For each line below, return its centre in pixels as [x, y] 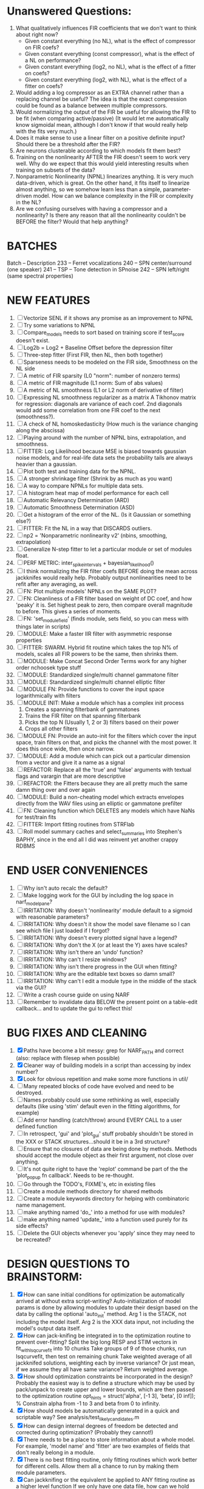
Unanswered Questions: [70, 11]
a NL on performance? [53, 60]
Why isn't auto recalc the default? [66, 888]
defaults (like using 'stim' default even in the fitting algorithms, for [98, 1106]
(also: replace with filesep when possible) [68, 1058]
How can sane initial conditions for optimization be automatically [104, 1294]
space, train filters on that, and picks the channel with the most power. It [106, 743]
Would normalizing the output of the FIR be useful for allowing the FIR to [106, 112]
